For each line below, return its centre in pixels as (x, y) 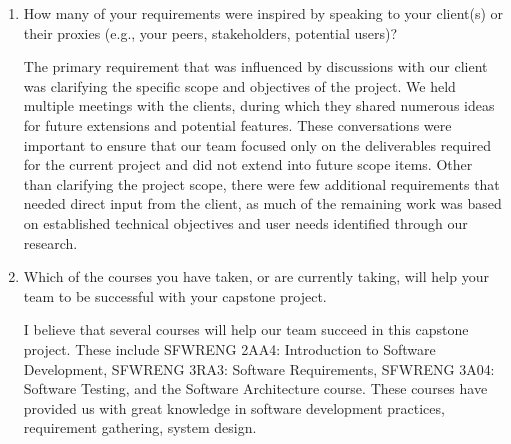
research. (50, 242)
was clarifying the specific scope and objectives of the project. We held (239, 85)
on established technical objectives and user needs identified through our (245, 222)
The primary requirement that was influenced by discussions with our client (255, 66)
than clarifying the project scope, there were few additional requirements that (261, 183)
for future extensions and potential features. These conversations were (237, 124)
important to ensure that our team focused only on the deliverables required (257, 144)
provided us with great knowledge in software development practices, (234, 407)
